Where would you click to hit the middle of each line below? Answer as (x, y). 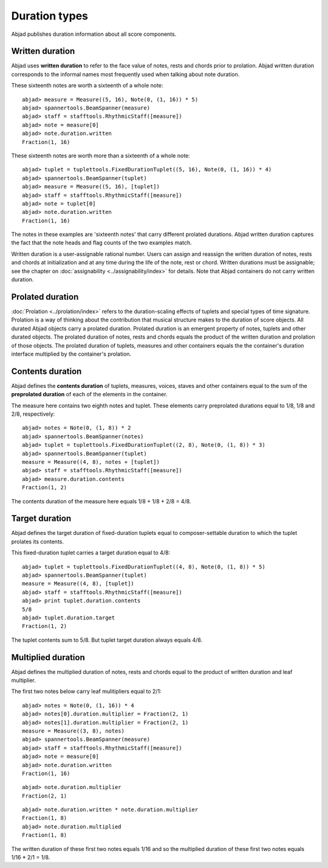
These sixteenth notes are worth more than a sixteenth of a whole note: (101, 156)
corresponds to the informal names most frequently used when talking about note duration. (125, 74)
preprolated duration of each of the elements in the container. (89, 394)
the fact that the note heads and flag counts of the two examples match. (102, 243)
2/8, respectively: (33, 414)
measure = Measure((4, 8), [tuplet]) (78, 584)
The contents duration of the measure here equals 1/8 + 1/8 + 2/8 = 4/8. (101, 501)
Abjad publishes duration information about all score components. (94, 34)
